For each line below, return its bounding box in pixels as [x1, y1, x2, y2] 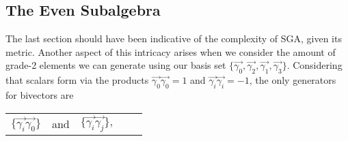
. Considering [286, 58, 343, 72]
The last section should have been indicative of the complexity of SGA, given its [5, 31, 342, 46]
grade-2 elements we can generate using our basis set [5, 58, 226, 72]
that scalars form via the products [5, 73, 149, 87]
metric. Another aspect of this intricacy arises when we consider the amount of [5, 44, 336, 59]
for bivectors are [5, 87, 74, 101]
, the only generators [249, 73, 336, 87]
